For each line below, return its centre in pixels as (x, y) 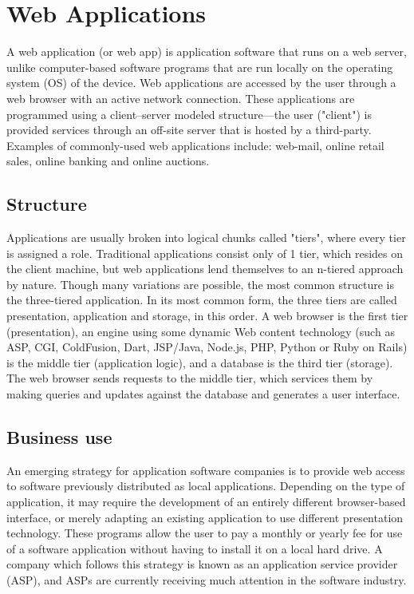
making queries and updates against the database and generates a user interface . (203, 394)
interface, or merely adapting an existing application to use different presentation (205, 517)
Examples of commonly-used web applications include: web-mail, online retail (195, 145)
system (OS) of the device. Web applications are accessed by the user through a (201, 83)
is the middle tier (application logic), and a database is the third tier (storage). (200, 362)
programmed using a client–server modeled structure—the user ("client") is (189, 114)
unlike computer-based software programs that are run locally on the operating (200, 67)
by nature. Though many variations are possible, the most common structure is (200, 284)
